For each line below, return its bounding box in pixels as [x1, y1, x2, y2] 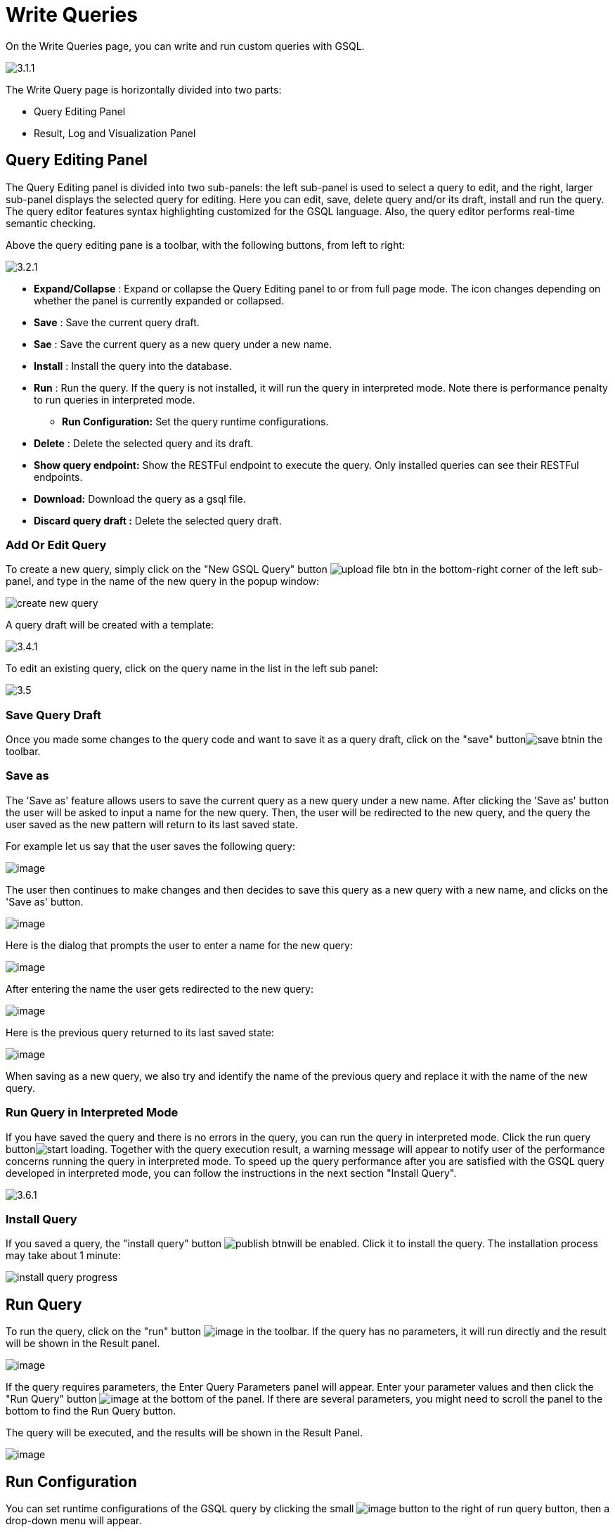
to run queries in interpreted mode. [34, 393, 195, 406]
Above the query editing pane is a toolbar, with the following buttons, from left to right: [6, 238, 406, 251]
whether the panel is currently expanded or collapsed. [34, 294, 285, 307]
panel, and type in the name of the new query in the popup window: [6, 575, 320, 588]
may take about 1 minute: [6, 1249, 121, 1262]
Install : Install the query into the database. [34, 359, 232, 372]
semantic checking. [6, 217, 96, 229]
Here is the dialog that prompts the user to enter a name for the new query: [6, 939, 353, 951]
